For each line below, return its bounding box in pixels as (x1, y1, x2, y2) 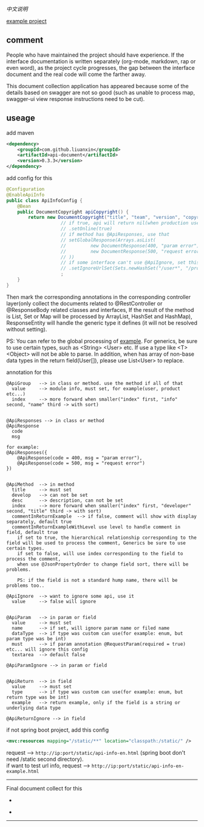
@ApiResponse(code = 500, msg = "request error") (17, 460, 146, 466)
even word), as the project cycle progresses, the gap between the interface (6, 64, 195, 71)
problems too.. (6, 583, 45, 589)
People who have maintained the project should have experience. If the (6, 51, 185, 58)
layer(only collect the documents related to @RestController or (6, 300, 163, 307)
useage (6, 113, 35, 123)
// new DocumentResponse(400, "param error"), (60, 243, 202, 249)
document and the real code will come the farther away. (6, 71, 146, 78)
